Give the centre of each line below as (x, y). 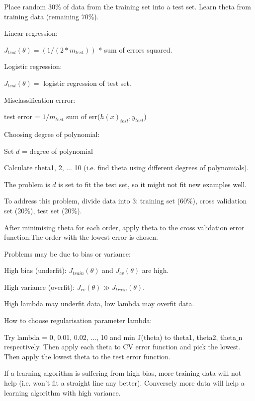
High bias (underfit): (35, 270)
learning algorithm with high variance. (62, 392)
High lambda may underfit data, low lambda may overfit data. (99, 303)
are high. (155, 270)
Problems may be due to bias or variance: (67, 253)
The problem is (27, 184)
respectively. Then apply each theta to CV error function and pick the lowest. (122, 347)
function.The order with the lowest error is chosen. (81, 237)
